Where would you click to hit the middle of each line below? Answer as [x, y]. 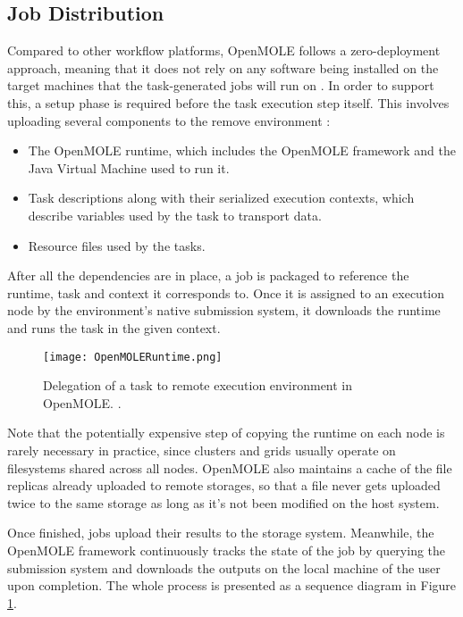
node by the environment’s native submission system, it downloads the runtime [224, 310]
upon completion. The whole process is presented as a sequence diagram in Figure [232, 585]
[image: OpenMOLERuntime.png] [133, 357]
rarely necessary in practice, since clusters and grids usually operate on [202, 450]
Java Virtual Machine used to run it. [129, 167]
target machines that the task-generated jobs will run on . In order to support [221, 85]
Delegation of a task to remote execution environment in [198, 385]
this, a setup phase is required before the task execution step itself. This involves [228, 102]
